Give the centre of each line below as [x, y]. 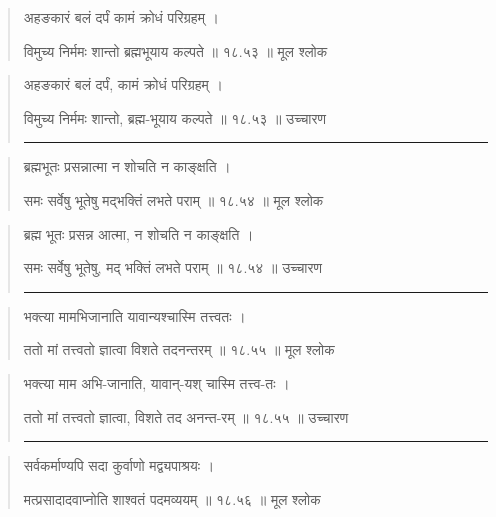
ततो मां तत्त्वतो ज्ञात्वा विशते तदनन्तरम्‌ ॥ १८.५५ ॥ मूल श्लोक [179, 349]
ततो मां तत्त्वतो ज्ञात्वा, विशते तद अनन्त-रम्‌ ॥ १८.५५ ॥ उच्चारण [186, 416]
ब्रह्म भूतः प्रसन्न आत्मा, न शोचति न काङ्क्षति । [138, 233]
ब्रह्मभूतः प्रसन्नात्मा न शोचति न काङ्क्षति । [127, 166]
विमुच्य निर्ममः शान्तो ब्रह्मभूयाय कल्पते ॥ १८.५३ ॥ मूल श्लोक [175, 50]
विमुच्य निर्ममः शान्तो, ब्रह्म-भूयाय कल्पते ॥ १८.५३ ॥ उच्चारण [175, 117]
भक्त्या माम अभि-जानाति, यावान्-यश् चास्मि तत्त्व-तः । [156, 382]
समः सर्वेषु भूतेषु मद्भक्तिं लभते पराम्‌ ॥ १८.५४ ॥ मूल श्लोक [173, 199]
